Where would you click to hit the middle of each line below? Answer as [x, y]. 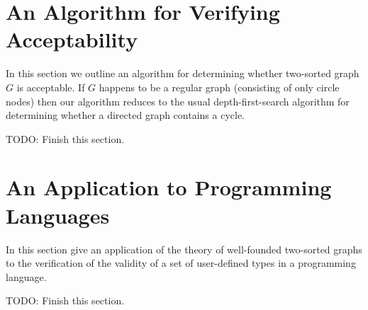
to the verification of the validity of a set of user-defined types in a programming [181, 263]
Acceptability [72, 39]
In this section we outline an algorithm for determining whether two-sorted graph [183, 73]
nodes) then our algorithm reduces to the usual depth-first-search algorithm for [178, 101]
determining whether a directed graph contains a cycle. [126, 115]
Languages [58, 215]
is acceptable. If [51, 87]
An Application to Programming [169, 187]
